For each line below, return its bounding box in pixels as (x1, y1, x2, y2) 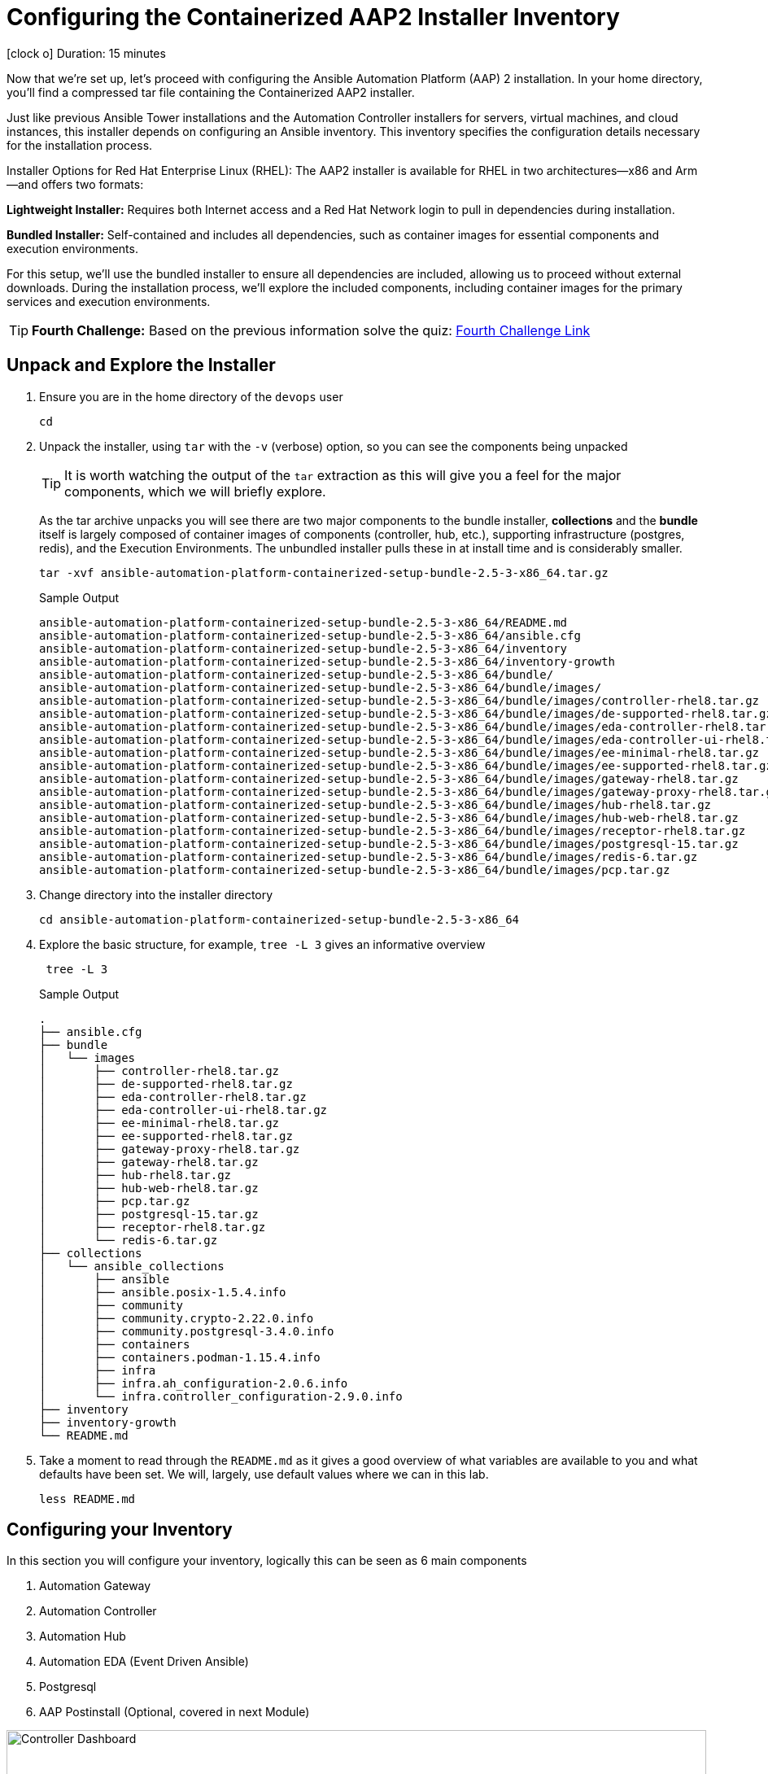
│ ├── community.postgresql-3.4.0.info (39, 1324, 334, 1338)
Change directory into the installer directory (39, 887, 273, 902)
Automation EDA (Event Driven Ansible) (39, 1654, 249, 1669)
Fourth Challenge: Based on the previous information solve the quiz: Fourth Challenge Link (32, 321, 591, 339)
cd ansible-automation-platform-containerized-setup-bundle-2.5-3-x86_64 (39, 912, 520, 926)
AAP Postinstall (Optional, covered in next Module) (39, 1705, 310, 1719)
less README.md (39, 1492, 136, 1505)
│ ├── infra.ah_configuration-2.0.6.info (39, 1376, 348, 1390)
